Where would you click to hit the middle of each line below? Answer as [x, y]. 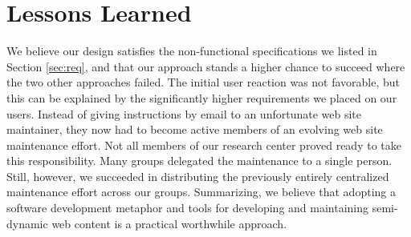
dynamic [27, 223]
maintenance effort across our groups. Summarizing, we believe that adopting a [201, 192]
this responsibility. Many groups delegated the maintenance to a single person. [199, 161]
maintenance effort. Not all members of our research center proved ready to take [204, 145]
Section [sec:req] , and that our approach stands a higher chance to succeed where [206, 66]
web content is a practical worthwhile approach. [169, 223]
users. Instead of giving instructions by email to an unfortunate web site [184, 113]
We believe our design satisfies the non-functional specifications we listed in [192, 51]
